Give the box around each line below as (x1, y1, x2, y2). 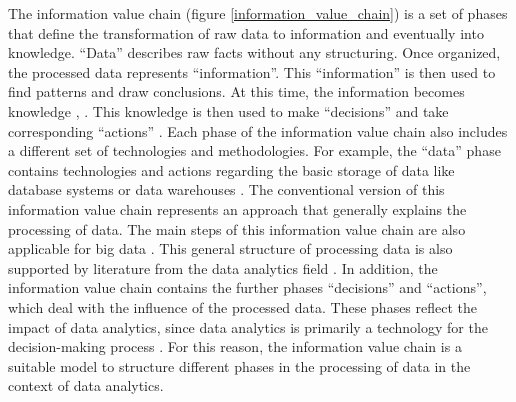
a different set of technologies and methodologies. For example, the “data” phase (8, 140, 501, 161)
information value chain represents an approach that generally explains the (8, 198, 467, 219)
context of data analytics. (8, 375, 164, 396)
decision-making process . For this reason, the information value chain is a (8, 336, 462, 357)
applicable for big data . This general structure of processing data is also (8, 238, 453, 259)
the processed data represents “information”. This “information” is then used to (8, 61, 496, 82)
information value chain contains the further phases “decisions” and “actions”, (8, 277, 487, 298)
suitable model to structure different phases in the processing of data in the (8, 355, 471, 376)
